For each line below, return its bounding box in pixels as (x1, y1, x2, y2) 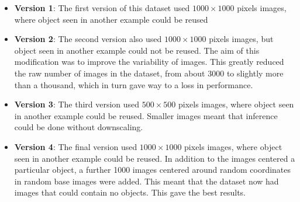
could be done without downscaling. (14, 121, 143, 133)
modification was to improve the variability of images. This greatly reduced (14, 55, 284, 68)
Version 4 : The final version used (14, 140, 137, 152)
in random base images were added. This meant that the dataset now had (14, 175, 279, 187)
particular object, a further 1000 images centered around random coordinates (14, 163, 291, 176)
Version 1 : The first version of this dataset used (14, 2, 190, 13)
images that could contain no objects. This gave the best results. (14, 186, 246, 198)
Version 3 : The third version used (14, 98, 140, 110)
